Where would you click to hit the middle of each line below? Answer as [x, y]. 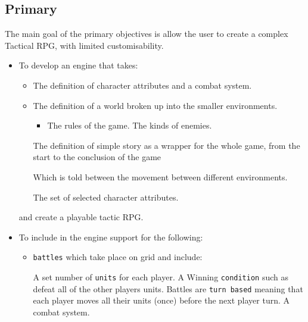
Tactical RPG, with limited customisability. [84, 45]
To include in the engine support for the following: [111, 237]
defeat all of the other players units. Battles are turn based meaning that [168, 288]
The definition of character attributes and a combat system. [142, 85]
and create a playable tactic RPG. [81, 217]
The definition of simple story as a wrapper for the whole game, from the [167, 145]
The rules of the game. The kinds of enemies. [130, 125]
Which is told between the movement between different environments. [160, 176]
